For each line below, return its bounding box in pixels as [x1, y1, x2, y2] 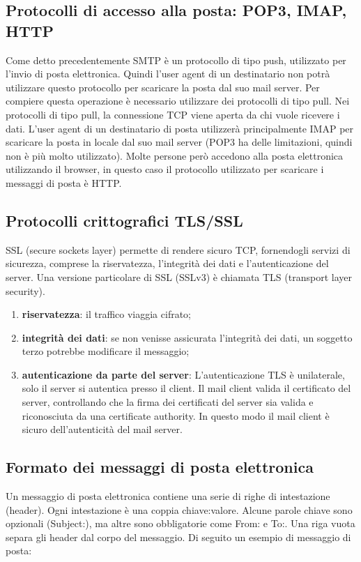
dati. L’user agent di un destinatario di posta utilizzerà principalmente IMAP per [6, 121, 354, 135]
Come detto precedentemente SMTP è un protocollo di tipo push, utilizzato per [6, 52, 346, 67]
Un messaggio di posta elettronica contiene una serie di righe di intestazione [6, 489, 330, 503]
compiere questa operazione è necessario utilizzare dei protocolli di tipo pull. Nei [6, 93, 350, 108]
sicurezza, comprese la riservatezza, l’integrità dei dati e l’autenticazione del [6, 256, 329, 271]
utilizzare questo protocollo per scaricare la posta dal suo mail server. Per [6, 79, 320, 94]
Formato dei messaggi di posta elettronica [6, 456, 314, 478]
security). [6, 283, 45, 298]
